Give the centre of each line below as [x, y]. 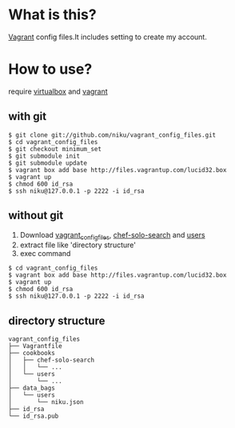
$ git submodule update [48, 163]
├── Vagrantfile [35, 346]
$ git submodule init [44, 156]
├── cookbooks [32, 354]
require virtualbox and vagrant [58, 91]
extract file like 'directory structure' [78, 245]
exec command [45, 254]
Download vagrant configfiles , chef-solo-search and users [112, 236]
